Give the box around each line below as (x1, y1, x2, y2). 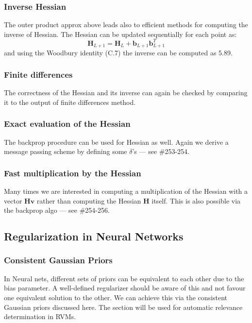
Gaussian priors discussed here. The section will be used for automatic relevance (4, 302, 243, 312)
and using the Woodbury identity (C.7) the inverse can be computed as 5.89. (4, 48, 233, 58)
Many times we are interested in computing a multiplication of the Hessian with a (4, 186, 248, 196)
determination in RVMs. (4, 311, 76, 322)
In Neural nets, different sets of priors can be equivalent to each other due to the (4, 273, 244, 283)
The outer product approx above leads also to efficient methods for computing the (4, 19, 248, 30)
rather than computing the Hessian (36, 195, 141, 205)
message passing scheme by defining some (4, 146, 127, 156)
